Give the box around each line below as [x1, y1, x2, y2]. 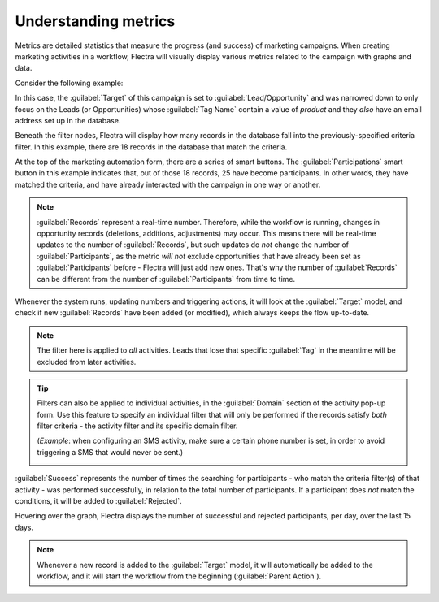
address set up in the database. [15, 115, 121, 125]
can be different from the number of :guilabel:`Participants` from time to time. [37, 274, 296, 284]
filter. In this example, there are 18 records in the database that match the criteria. [15, 142, 288, 152]
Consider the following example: [15, 78, 124, 88]
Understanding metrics [15, 12, 176, 30]
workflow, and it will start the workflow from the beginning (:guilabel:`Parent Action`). [37, 571, 322, 581]
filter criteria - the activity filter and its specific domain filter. [37, 421, 238, 431]
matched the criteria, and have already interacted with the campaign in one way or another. [15, 180, 321, 189]
